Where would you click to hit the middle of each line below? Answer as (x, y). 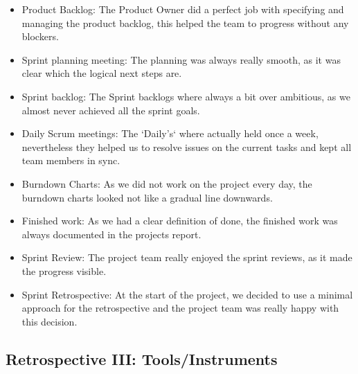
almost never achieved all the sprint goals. (111, 110)
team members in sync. (71, 160)
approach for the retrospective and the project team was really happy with (180, 308)
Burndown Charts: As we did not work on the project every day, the (167, 183)
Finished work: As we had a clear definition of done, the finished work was (180, 221)
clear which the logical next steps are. (102, 73)
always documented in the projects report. (111, 234)
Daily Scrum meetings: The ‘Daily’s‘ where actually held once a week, (170, 133)
